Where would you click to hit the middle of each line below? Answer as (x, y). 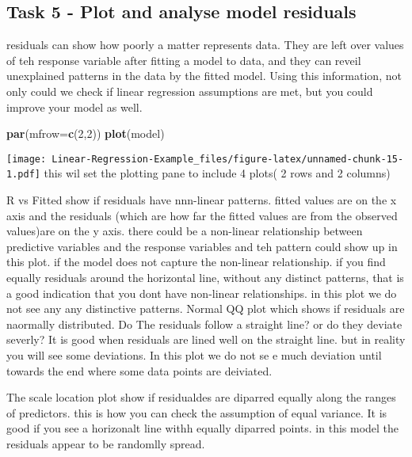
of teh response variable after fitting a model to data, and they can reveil (184, 60)
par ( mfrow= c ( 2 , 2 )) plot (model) (86, 133)
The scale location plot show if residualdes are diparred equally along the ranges (201, 397)
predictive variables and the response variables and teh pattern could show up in (202, 246)
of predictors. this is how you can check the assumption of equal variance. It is (197, 412)
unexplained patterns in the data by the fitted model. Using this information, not (204, 76)
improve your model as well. (74, 107)
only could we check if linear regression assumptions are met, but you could (190, 91)
